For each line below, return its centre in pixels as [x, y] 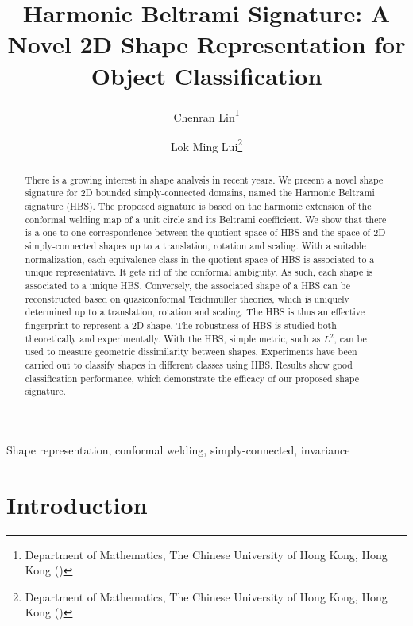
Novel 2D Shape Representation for [206, 44]
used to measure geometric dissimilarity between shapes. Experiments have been [191, 352]
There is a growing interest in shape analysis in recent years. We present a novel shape [204, 179]
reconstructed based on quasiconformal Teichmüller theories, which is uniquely [187, 298]
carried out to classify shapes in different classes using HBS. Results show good [189, 364]
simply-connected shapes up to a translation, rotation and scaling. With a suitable [195, 246]
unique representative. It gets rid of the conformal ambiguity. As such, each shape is [199, 272]
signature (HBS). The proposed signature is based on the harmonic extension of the [198, 206]
